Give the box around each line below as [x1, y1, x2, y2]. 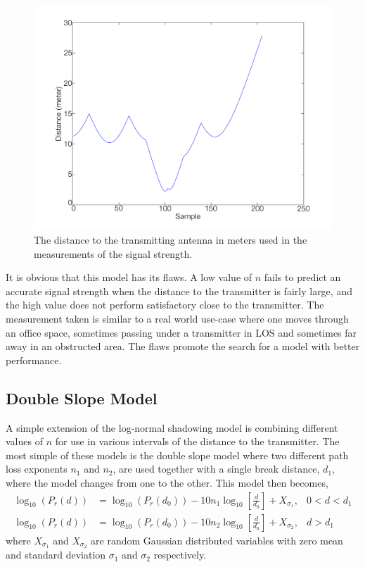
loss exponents [6, 461, 68, 476]
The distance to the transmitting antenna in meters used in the [34, 232, 307, 247]
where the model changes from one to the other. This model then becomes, [6, 475, 328, 490]
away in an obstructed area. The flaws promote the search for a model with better [6, 339, 360, 354]
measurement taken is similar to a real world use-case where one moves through [6, 311, 349, 325]
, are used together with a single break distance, [113, 461, 320, 476]
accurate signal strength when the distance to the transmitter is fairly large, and [6, 283, 352, 298]
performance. [6, 352, 62, 367]
